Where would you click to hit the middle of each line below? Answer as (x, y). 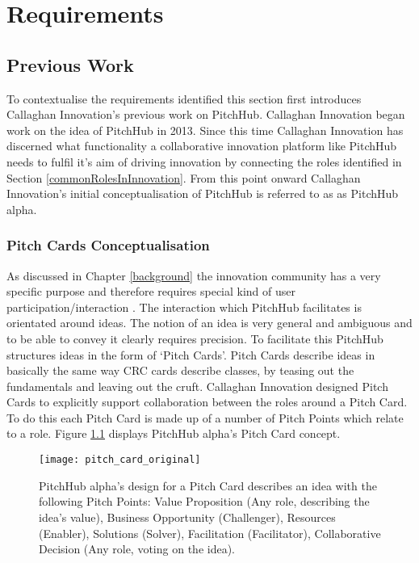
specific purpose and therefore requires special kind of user (151, 291)
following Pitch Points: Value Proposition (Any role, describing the (204, 501)
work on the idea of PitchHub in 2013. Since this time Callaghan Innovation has (205, 130)
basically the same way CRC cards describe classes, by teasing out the (180, 370)
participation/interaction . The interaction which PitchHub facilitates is (184, 307)
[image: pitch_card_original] (120, 460)
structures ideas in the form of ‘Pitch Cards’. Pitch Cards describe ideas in (191, 354)
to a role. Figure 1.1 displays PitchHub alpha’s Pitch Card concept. (174, 433)
